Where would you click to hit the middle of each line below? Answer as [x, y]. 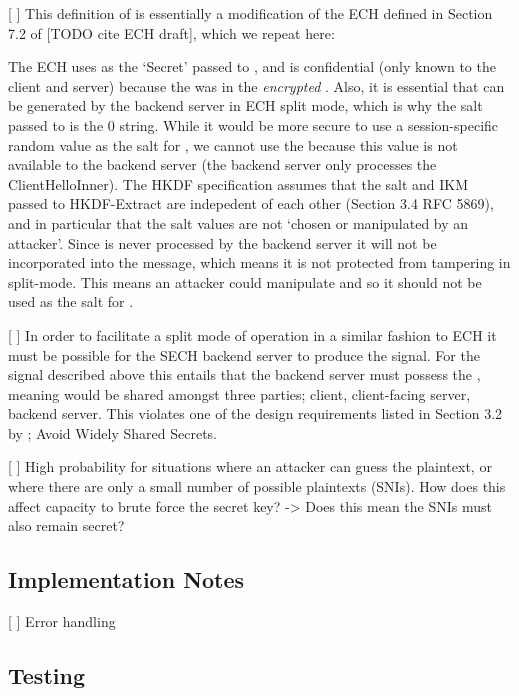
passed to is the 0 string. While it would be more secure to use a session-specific [253, 124]
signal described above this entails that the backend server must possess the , [244, 374]
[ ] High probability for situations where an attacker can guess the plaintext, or [250, 466]
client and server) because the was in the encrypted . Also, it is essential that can [256, 85]
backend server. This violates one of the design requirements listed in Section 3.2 [255, 413]
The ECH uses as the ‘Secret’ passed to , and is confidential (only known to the [252, 66]
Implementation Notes [126, 579]
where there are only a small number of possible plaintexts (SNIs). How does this [257, 486]
